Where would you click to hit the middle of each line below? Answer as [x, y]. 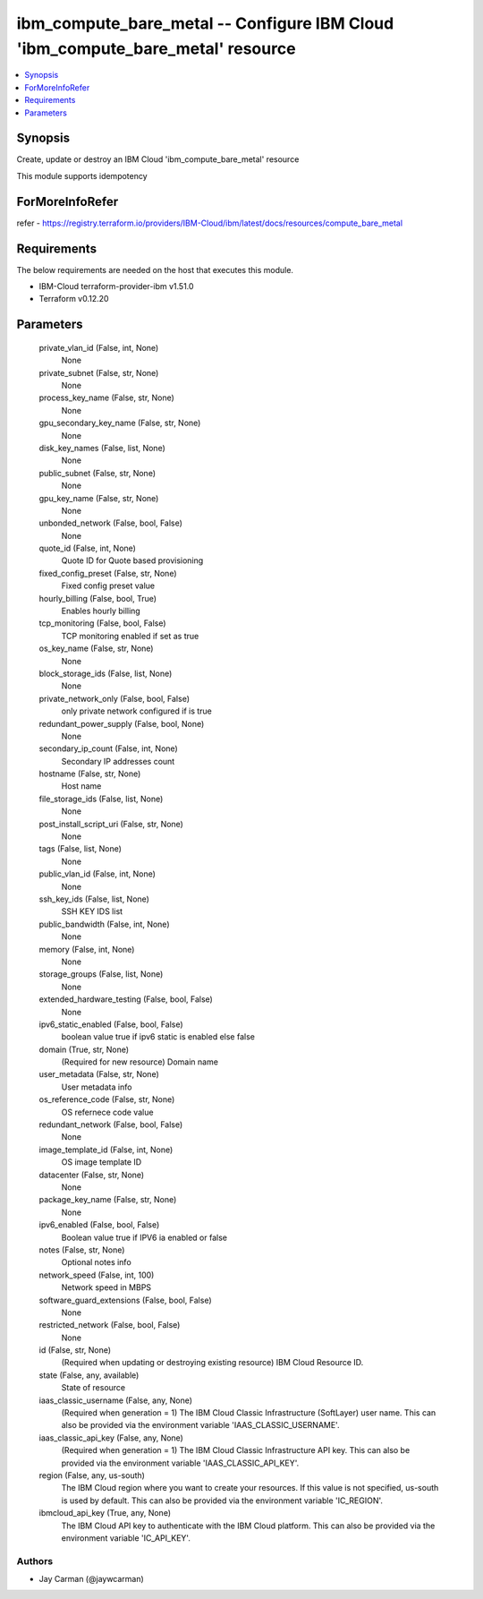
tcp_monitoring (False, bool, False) [102, 623]
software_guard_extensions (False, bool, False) [125, 1300]
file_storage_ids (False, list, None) [101, 799]
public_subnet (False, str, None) [97, 473]
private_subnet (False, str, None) [99, 372]
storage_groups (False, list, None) [101, 974]
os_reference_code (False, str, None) [107, 1099]
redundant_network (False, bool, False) [111, 1124]
